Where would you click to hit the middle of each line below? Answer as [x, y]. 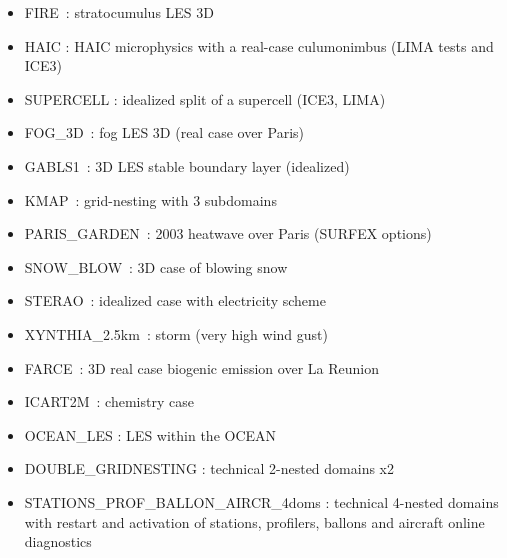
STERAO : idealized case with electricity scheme [175, 300]
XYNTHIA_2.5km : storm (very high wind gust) [176, 333]
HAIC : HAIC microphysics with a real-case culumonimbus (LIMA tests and [259, 45]
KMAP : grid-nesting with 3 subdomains [150, 199]
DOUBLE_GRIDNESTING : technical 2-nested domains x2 [209, 468]
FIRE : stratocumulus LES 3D [119, 12]
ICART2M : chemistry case [109, 401]
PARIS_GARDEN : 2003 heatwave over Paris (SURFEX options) [228, 233]
